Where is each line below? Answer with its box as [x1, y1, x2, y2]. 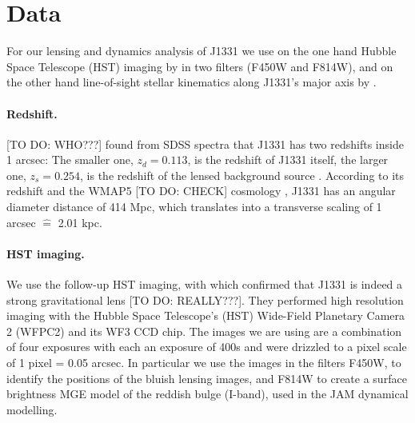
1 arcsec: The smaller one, [6, 151, 134, 168]
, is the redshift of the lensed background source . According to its [80, 166, 405, 183]
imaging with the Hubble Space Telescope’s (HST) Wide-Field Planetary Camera [6, 307, 405, 324]
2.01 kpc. [58, 213, 102, 230]
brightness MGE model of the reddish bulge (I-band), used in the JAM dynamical [6, 385, 409, 402]
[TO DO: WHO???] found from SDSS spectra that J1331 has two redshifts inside [6, 135, 404, 152]
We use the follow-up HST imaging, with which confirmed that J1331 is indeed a [6, 276, 403, 293]
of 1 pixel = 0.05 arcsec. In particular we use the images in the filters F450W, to [6, 354, 401, 371]
